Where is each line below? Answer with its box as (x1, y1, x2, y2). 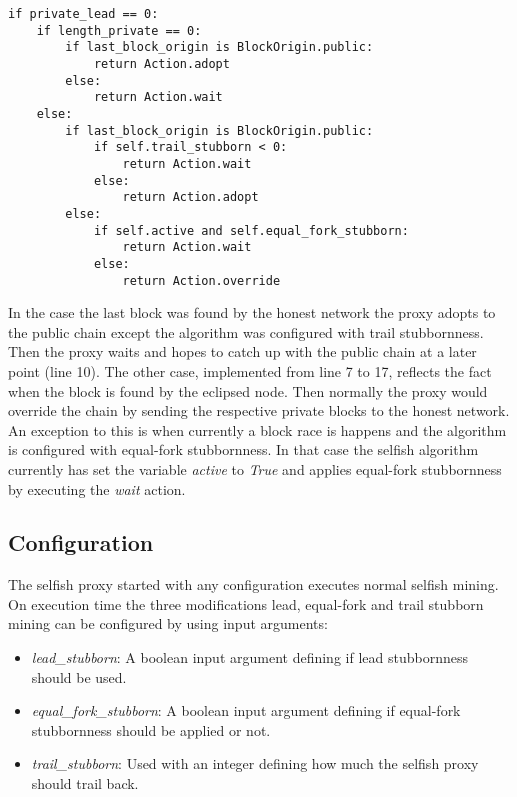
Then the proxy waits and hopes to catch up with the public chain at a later (8, 341, 477, 362)
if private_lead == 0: (8, 7, 159, 21)
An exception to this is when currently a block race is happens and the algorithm (8, 419, 507, 440)
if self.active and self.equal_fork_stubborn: (93, 223, 409, 238)
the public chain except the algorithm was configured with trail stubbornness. (8, 321, 484, 342)
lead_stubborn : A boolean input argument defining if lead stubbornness (31, 647, 468, 668)
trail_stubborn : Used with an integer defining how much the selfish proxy (31, 753, 479, 774)
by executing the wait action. (8, 478, 186, 499)
